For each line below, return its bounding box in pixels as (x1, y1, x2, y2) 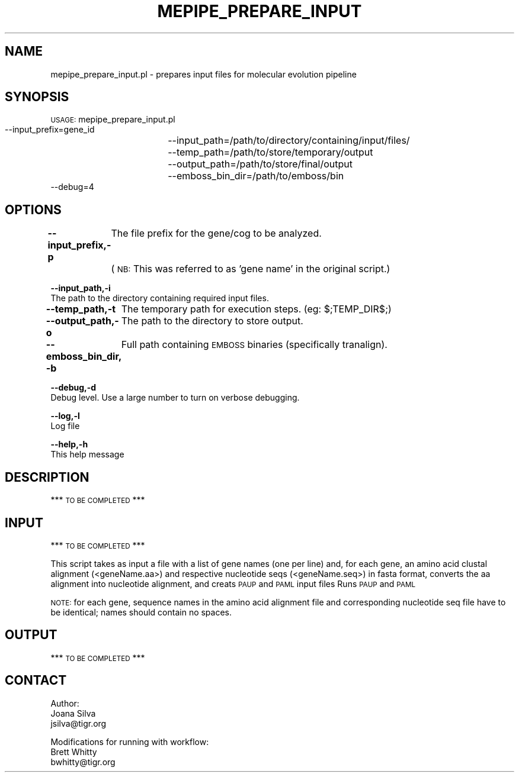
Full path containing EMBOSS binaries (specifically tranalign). (121, 338, 387, 351)
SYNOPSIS (5, 89, 69, 105)
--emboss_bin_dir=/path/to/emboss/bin (168, 170, 344, 182)
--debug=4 (50, 182, 94, 192)
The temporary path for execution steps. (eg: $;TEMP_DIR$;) (121, 303, 392, 315)
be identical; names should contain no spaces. (50, 607, 232, 617)
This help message (50, 449, 124, 460)
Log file (50, 421, 80, 431)
